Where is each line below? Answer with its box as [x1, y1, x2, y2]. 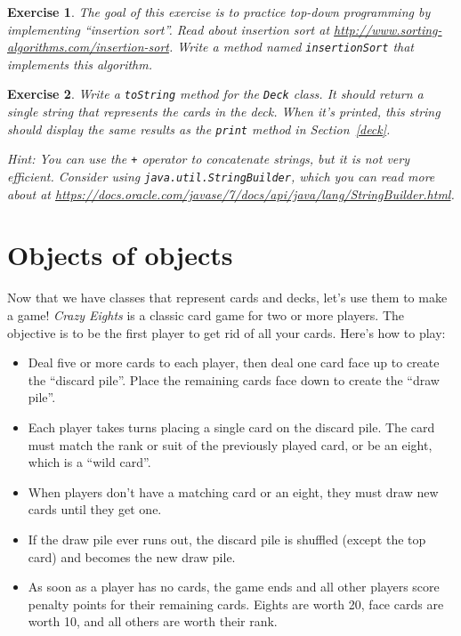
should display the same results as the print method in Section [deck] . [7, 119, 391, 138]
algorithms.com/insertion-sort [7, 37, 169, 56]
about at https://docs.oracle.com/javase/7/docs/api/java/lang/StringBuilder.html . [7, 184, 455, 203]
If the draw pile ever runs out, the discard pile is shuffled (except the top [28, 529, 426, 548]
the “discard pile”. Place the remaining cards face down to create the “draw [28, 370, 440, 389]
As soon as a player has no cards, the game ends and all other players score [28, 577, 440, 596]
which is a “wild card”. [28, 453, 151, 471]
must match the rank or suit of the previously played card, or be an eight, [28, 435, 433, 454]
